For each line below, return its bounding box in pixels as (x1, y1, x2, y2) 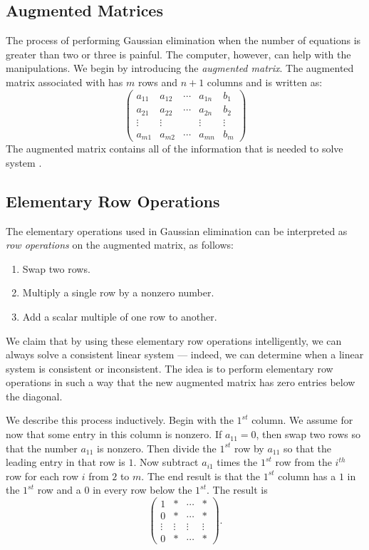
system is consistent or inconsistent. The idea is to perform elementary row (6, 360, 333, 375)
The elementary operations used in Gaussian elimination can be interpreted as (6, 223, 348, 238)
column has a (278, 468, 336, 483)
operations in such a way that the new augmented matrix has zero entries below (6, 375, 355, 390)
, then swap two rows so (256, 427, 361, 442)
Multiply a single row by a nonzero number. (22, 285, 214, 300)
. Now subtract (133, 455, 199, 469)
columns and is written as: (207, 74, 323, 89)
